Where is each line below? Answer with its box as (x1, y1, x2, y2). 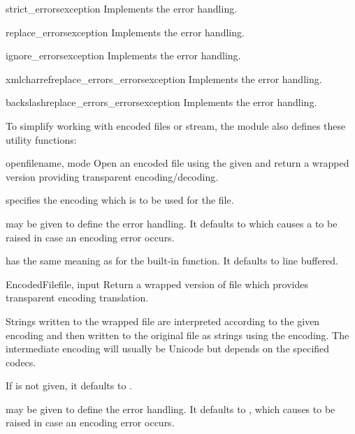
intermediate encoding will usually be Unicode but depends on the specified (6, 341, 330, 356)
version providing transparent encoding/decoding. (6, 169, 219, 184)
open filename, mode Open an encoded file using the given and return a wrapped (6, 156, 349, 170)
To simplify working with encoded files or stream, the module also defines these (6, 118, 346, 133)
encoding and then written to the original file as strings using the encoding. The (6, 327, 349, 342)
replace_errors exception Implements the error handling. (6, 24, 245, 39)
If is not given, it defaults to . (6, 378, 132, 393)
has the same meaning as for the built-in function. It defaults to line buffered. (6, 253, 339, 268)
